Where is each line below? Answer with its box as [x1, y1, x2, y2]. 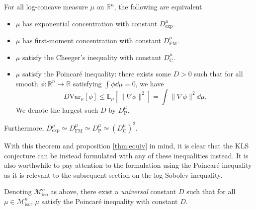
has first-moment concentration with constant [22, 35, 162, 46]
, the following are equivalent [114, 1, 202, 11]
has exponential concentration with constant [22, 18, 158, 28]
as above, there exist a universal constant [50, 186, 176, 197]
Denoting [4, 186, 32, 197]
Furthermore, [4, 122, 44, 133]
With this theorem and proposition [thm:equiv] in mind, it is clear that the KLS [4, 140, 249, 150]
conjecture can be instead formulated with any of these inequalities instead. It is [4, 150, 249, 160]
